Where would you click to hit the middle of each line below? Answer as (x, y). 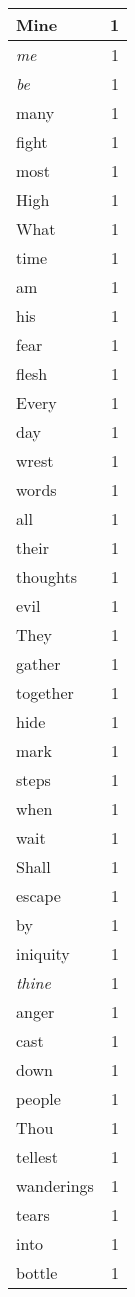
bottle (37, 1272)
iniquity (43, 953)
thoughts (46, 576)
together (45, 692)
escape (38, 895)
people (38, 1098)
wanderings (55, 1185)
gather (38, 663)
